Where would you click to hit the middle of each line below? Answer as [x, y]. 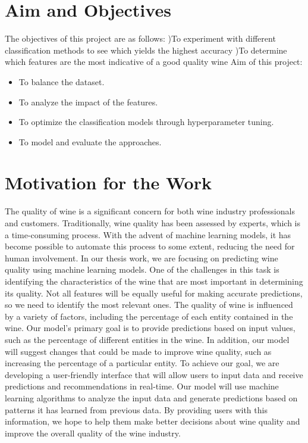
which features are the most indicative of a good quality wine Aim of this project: [154, 62]
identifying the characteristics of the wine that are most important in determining [154, 281]
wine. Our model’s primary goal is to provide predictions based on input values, [150, 328]
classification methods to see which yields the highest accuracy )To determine [146, 50]
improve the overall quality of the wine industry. [93, 433]
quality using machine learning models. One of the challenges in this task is [142, 269]
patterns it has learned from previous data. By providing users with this [136, 409]
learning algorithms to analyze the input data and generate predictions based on [151, 397]
